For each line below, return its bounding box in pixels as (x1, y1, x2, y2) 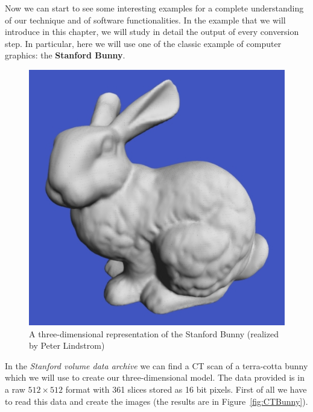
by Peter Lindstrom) (29, 339, 105, 352)
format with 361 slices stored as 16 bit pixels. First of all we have (65, 382, 307, 395)
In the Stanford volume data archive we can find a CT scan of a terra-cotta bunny (5, 359, 308, 372)
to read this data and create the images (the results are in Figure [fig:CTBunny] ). (5, 395, 308, 407)
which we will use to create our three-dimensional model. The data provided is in (5, 371, 305, 384)
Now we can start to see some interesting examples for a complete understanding (5, 2, 304, 14)
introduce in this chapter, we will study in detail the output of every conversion (5, 25, 299, 38)
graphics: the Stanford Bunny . (5, 49, 125, 61)
